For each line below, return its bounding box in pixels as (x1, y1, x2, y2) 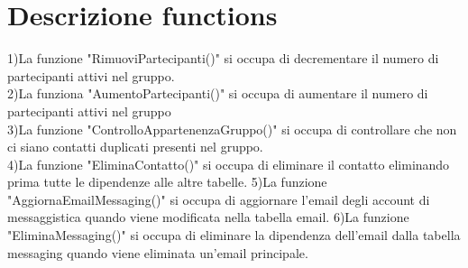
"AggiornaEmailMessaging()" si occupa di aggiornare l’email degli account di (7, 189, 430, 208)
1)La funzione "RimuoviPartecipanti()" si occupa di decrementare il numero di (7, 49, 439, 68)
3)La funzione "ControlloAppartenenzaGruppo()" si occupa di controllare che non (7, 119, 457, 138)
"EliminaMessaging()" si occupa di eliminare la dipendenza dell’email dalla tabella (7, 226, 461, 245)
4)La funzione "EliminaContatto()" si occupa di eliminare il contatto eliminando (7, 154, 450, 173)
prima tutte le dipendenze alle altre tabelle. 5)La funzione (7, 172, 327, 191)
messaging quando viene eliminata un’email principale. (7, 243, 308, 262)
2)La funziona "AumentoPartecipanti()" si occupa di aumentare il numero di (7, 84, 428, 103)
